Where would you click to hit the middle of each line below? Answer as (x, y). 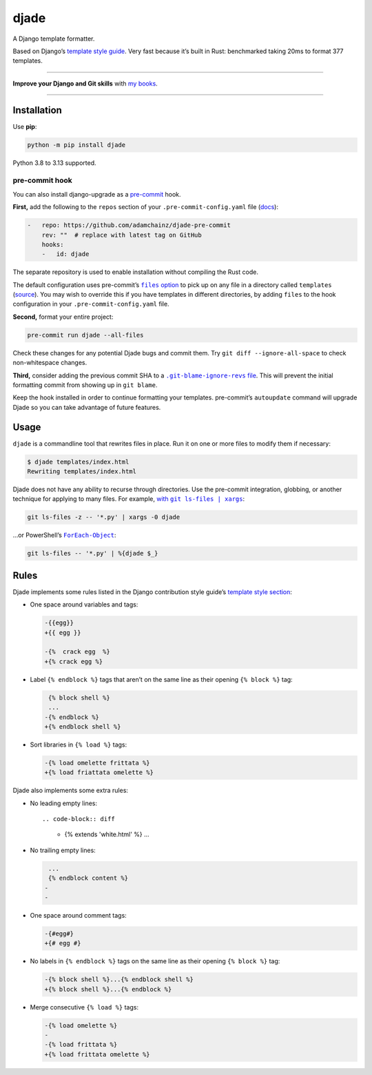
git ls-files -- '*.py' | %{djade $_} (93, 553)
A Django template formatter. (54, 39)
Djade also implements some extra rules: (71, 791)
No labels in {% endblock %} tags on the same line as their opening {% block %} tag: (155, 961)
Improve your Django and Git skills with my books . (85, 83)
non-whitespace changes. (50, 363)
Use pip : (25, 126)
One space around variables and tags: (84, 604)
